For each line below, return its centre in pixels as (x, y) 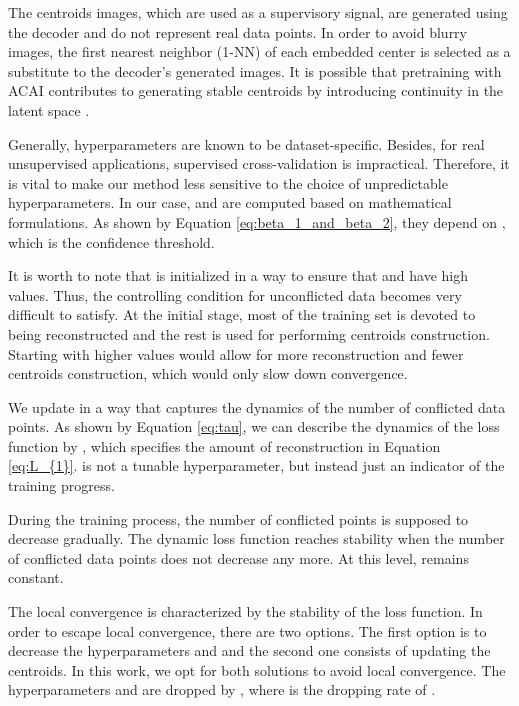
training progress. (61, 485)
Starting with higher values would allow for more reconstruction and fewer (236, 353)
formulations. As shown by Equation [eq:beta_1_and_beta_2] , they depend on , (257, 221)
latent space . (49, 109)
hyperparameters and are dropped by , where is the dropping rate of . (222, 689)
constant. (36, 577)
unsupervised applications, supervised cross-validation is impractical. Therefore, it (259, 163)
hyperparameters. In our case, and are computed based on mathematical (230, 202)
